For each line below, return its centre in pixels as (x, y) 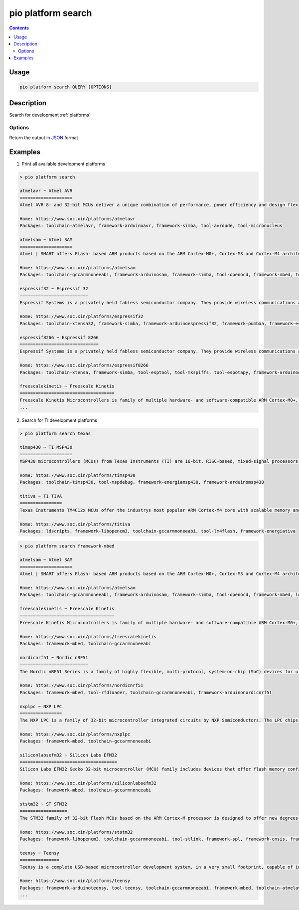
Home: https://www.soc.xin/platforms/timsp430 (77, 475)
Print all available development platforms (64, 164)
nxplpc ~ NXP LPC (41, 706)
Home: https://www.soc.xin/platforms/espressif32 (81, 316)
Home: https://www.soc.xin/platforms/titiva (75, 524)
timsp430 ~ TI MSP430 (46, 447)
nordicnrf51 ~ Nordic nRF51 (54, 657)
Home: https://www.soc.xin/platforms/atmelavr (77, 219)
